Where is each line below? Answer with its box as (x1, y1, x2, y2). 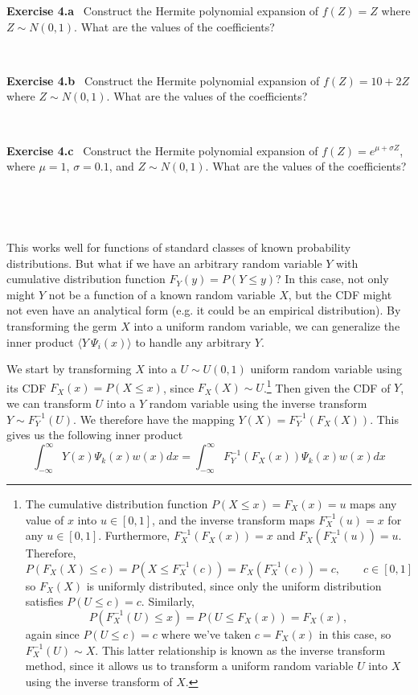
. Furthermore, (98, 527, 170, 544)
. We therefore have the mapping (73, 410, 235, 427)
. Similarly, (141, 593, 195, 610)
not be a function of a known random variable (48, 286, 276, 302)
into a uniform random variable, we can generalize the (133, 317, 400, 334)
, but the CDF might (288, 286, 392, 302)
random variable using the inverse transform (149, 394, 367, 411)
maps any (350, 496, 397, 512)
